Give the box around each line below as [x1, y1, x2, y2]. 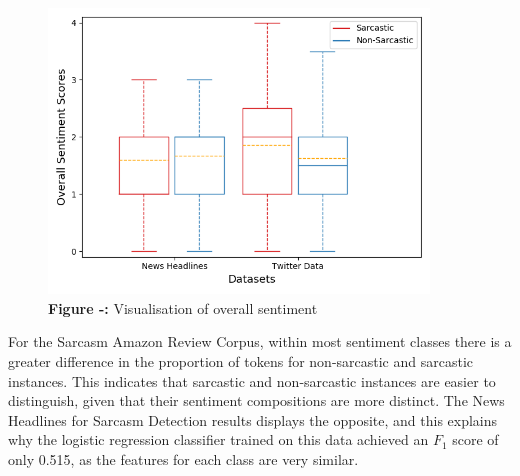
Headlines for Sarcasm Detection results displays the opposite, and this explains [8, 409, 498, 430]
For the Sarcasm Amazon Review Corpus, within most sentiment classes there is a [8, 331, 512, 352]
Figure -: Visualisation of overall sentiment [48, 297, 318, 318]
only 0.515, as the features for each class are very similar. [8, 448, 359, 469]
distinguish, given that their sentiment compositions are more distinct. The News [8, 390, 505, 411]
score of [452, 429, 499, 450]
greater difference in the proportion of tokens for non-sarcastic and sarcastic [8, 350, 474, 371]
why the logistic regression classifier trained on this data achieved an [8, 429, 429, 450]
